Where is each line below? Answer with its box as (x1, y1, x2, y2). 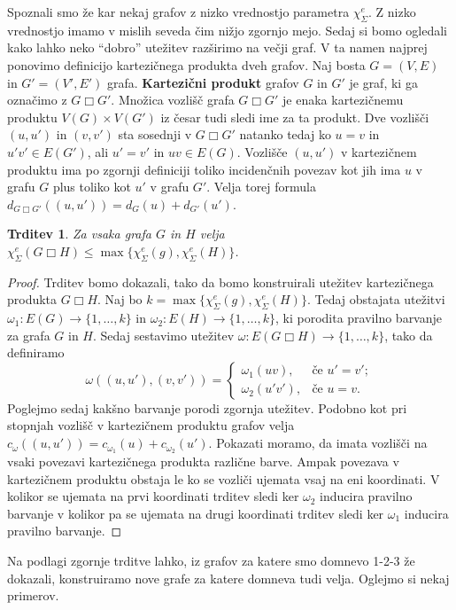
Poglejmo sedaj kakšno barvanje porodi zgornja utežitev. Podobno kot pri (7, 398, 407, 417)
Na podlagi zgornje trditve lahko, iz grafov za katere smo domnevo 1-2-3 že (7, 551, 415, 569)
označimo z (7, 90, 67, 109)
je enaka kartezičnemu (282, 90, 404, 109)
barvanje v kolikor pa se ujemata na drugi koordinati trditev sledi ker (7, 504, 384, 522)
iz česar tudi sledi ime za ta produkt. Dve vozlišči (160, 107, 429, 126)
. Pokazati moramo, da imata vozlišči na (208, 434, 428, 452)
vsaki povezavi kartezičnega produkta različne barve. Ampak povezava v (7, 451, 399, 470)
